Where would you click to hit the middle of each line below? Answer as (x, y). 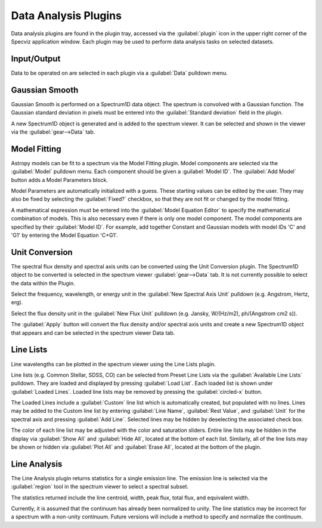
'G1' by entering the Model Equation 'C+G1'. (64, 235)
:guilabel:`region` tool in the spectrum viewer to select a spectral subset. (100, 487)
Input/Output (36, 59)
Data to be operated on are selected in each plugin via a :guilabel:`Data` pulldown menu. (119, 73)
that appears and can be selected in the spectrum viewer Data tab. (93, 333)
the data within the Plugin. (43, 283)
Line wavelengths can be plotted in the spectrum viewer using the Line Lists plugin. (113, 364)
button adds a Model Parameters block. (60, 180)
